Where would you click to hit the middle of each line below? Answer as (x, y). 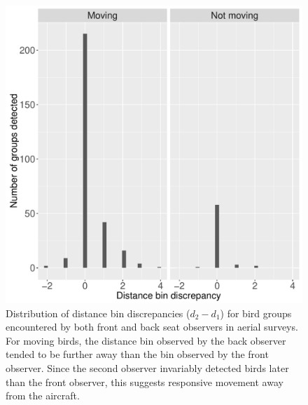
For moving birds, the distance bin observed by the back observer (146, 340)
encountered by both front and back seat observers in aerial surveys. (152, 327)
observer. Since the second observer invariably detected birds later (147, 367)
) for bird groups (256, 313)
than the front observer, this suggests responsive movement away (145, 381)
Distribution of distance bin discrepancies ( (98, 313)
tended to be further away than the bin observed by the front (137, 354)
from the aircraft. (43, 396)
